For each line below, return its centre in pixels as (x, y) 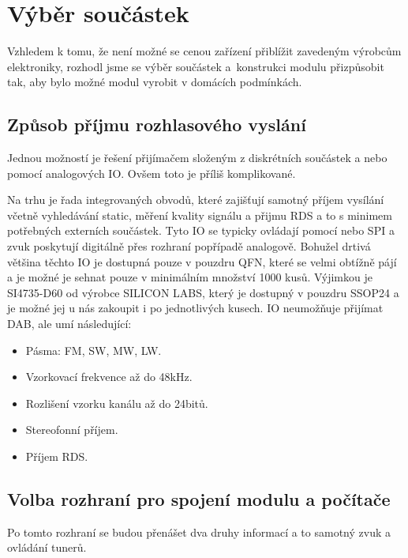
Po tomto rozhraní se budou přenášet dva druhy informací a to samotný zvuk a (199, 532)
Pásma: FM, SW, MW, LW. (94, 350)
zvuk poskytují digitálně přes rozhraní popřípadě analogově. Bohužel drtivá (189, 246)
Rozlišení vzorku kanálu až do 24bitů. (117, 403)
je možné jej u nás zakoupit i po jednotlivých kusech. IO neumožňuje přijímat (195, 308)
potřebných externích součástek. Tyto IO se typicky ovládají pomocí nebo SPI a (201, 230)
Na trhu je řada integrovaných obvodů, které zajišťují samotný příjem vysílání (196, 200)
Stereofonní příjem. (72, 430)
